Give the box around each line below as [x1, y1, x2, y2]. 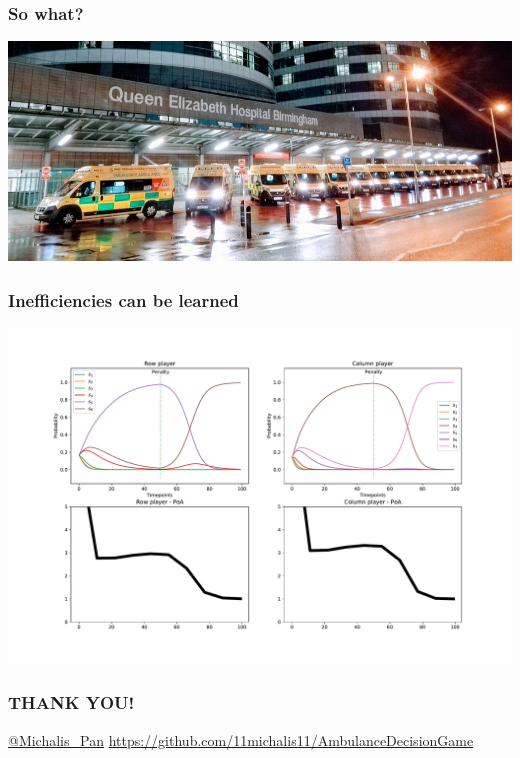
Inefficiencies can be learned [8, 287, 239, 312]
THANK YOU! [8, 690, 135, 715]
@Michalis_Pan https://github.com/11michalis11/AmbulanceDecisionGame [8, 729, 474, 750]
